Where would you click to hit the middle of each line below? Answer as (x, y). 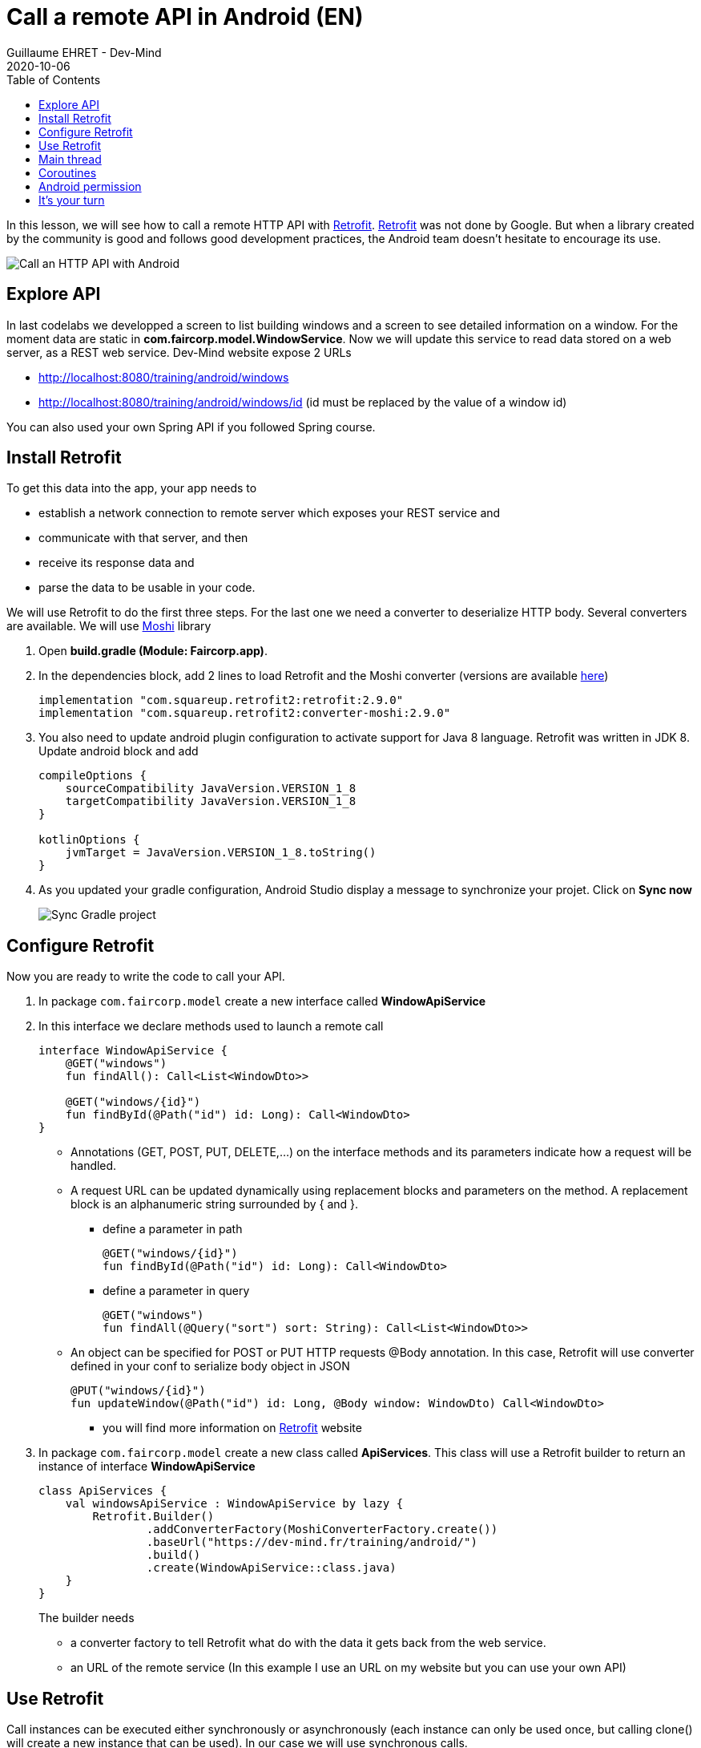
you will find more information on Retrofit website (232, 1428)
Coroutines (68, 172)
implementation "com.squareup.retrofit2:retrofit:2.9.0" (221, 700)
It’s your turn (72, 200)
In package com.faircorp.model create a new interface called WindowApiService (262, 1001)
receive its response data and (117, 563)
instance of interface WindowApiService (147, 1467)
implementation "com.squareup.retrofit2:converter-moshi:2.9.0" (245, 713)
